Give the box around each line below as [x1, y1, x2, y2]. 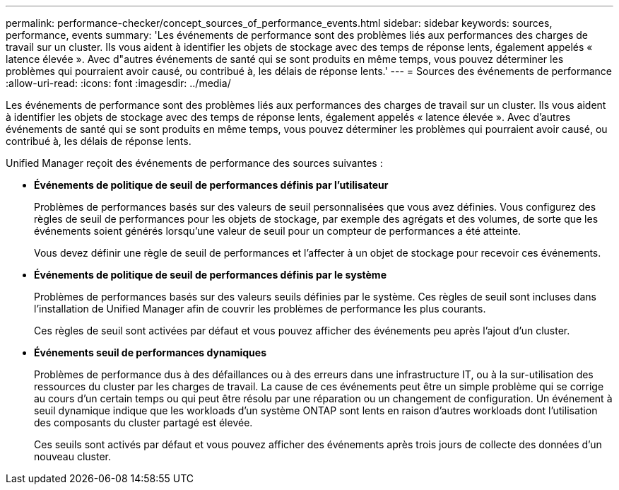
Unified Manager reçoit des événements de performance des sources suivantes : [6, 157, 383, 169]
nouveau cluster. [34, 450, 112, 462]
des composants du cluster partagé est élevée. [34, 416, 253, 428]
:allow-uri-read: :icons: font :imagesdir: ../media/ [6, 77, 231, 89]
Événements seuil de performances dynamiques [34, 346, 267, 358]
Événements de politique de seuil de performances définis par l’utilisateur [34, 179, 389, 191]
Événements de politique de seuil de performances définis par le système [34, 269, 387, 281]
